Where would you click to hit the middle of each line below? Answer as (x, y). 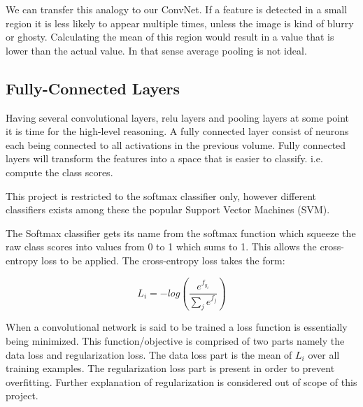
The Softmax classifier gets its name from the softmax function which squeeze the (181, 233)
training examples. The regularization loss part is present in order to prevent (170, 368)
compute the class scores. (59, 172)
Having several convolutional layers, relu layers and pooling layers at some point (177, 117)
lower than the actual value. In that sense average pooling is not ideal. (156, 50)
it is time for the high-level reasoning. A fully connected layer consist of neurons (177, 131)
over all (324, 354)
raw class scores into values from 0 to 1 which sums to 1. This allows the (161, 247)
